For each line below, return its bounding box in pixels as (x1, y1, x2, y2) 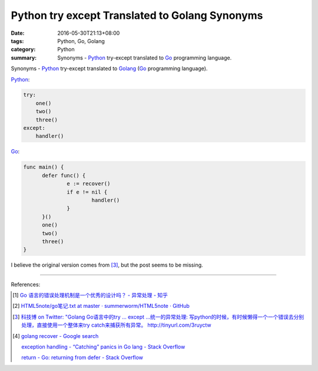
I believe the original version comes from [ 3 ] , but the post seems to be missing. (11, 261, 203, 268)
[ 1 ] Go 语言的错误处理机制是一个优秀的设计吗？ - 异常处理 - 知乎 (12, 292, 168, 299)
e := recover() (67, 180, 111, 187)
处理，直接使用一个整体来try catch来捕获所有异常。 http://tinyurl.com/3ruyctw (21, 321, 211, 329)
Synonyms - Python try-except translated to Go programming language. (57, 54, 232, 61)
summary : (11, 54, 37, 61)
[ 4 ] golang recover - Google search (12, 332, 99, 339)
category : (11, 46, 36, 53)
